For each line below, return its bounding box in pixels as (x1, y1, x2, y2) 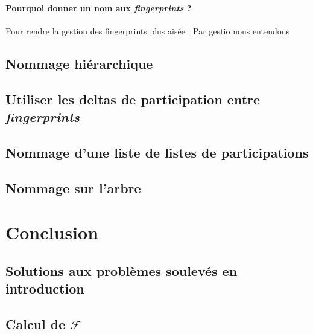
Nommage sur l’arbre (5, 178, 141, 197)
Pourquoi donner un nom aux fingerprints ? (5, 1, 192, 14)
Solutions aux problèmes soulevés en (5, 261, 238, 280)
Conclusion (5, 220, 99, 245)
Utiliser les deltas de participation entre (5, 89, 261, 108)
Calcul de (5, 314, 66, 333)
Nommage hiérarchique (5, 54, 153, 72)
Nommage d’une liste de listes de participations (5, 143, 309, 161)
